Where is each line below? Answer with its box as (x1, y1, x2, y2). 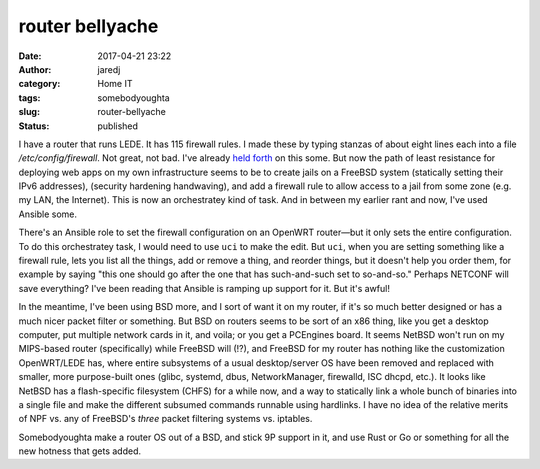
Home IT (97, 78, 133, 90)
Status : (18, 120, 50, 132)
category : (18, 78, 61, 90)
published (97, 120, 139, 132)
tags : (18, 91, 41, 104)
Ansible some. (18, 208, 78, 220)
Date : (18, 50, 42, 62)
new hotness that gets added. (18, 445, 142, 457)
